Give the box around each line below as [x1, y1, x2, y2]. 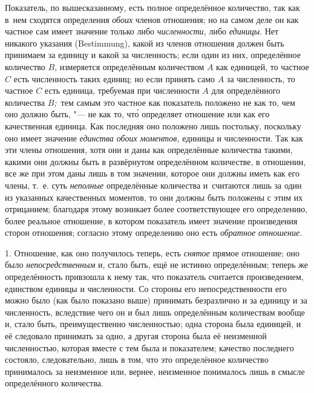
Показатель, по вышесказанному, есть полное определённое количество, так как [5, 1, 300, 13]
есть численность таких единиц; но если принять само [13, 72, 215, 85]
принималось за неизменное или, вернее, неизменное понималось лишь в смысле [5, 365, 305, 377]
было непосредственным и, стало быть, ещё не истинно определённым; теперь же [5, 258, 309, 271]
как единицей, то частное [216, 60, 309, 73]
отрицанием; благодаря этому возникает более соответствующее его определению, [5, 203, 307, 215]
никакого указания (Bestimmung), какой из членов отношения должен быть [5, 36, 284, 49]
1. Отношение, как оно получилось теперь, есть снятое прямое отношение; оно [5, 246, 299, 259]
